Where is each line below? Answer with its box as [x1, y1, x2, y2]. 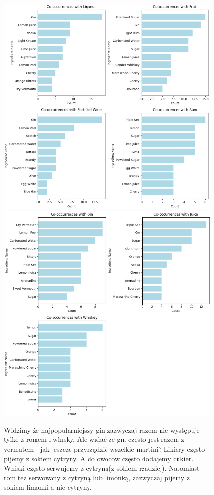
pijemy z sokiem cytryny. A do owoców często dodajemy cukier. [4, 453, 194, 463]
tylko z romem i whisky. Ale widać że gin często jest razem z [4, 434, 184, 444]
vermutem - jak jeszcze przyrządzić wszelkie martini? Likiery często [4, 444, 205, 454]
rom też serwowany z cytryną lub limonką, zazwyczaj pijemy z [4, 472, 190, 482]
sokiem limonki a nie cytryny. [4, 482, 92, 492]
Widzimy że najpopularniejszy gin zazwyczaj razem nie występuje [4, 424, 200, 435]
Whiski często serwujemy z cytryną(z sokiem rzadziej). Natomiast [4, 463, 200, 473]
